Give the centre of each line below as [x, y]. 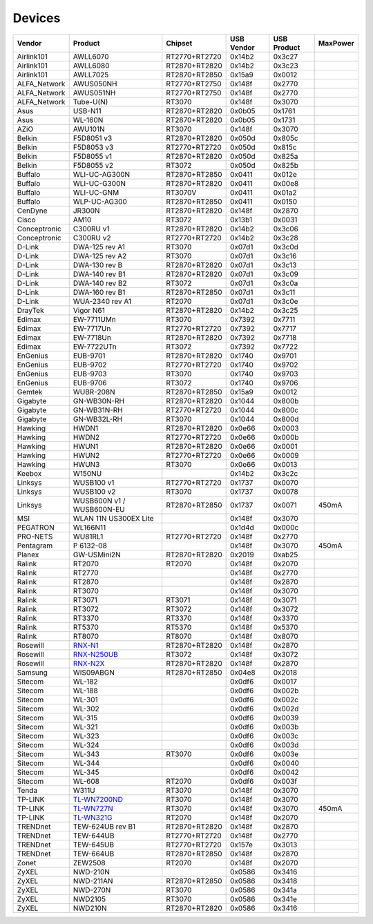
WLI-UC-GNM [96, 192]
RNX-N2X [89, 663]
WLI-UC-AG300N [102, 174]
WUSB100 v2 [94, 492]
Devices [37, 18]
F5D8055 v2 [93, 165]
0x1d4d [242, 527]
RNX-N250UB [96, 654]
